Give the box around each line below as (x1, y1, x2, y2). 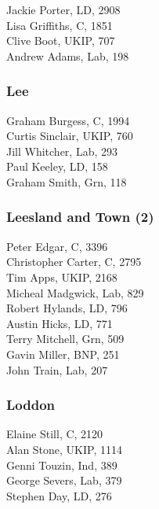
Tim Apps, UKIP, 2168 (6, 268, 117, 285)
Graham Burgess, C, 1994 (6, 112, 130, 128)
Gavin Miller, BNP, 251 (6, 345, 120, 362)
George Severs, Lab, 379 (6, 472, 122, 489)
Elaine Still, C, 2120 (6, 426, 103, 442)
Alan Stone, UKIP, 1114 (6, 441, 122, 457)
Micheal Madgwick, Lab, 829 (6, 284, 144, 301)
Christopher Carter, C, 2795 (6, 253, 142, 270)
